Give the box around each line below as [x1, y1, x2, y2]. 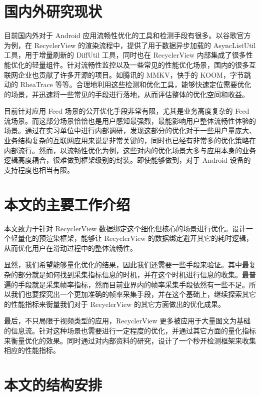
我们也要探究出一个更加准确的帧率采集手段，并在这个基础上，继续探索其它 [10, 289, 256, 299]
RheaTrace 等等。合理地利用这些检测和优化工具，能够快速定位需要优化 [20, 79, 251, 90]
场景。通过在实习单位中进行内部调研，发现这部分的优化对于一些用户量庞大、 [4, 125, 256, 136]
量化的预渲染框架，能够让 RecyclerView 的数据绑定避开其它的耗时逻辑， [17, 233, 253, 243]
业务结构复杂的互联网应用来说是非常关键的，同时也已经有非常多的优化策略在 [4, 135, 256, 146]
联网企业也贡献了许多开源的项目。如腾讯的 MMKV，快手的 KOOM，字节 [4, 69, 244, 80]
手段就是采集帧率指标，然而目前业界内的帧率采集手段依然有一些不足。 [17, 279, 249, 289]
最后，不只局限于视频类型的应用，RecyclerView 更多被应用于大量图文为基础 [4, 315, 251, 326]
